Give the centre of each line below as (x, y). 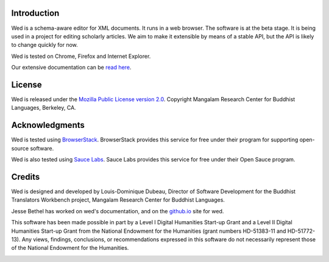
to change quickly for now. (45, 45)
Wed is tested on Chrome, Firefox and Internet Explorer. (81, 56)
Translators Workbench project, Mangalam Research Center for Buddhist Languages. (118, 200)
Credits (26, 177)
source (20, 148)
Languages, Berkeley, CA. (44, 108)
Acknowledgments (48, 125)
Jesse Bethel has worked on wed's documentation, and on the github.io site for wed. (118, 211)
